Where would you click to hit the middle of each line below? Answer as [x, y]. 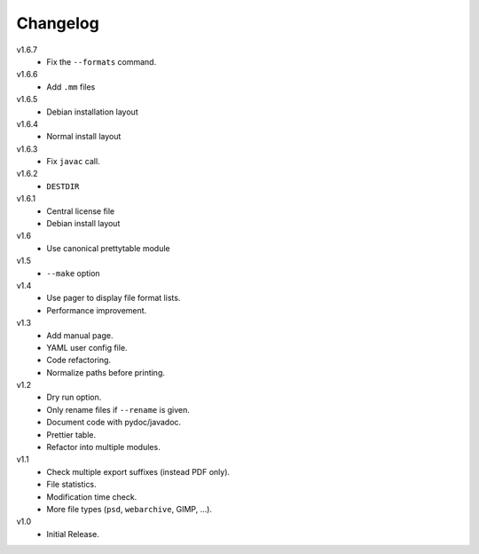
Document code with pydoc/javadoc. [114, 423]
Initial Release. [73, 534]
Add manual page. [80, 335]
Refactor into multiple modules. [103, 447]
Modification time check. [92, 496]
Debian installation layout [92, 112]
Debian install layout [83, 224]
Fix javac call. [74, 162]
